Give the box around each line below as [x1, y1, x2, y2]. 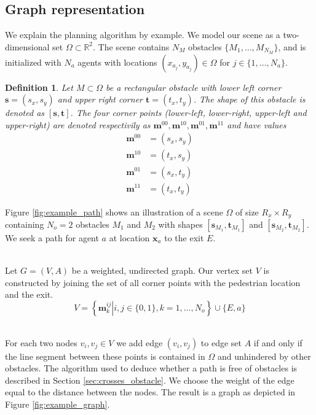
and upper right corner [57, 93, 143, 106]
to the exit [164, 231, 204, 244]
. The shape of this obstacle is [193, 93, 306, 106]
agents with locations [77, 55, 157, 68]
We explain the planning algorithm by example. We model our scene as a [5, 28, 280, 41]
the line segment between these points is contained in [5, 349, 205, 362]
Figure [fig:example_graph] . [5, 397, 110, 410]
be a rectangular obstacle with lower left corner [106, 80, 282, 93]
